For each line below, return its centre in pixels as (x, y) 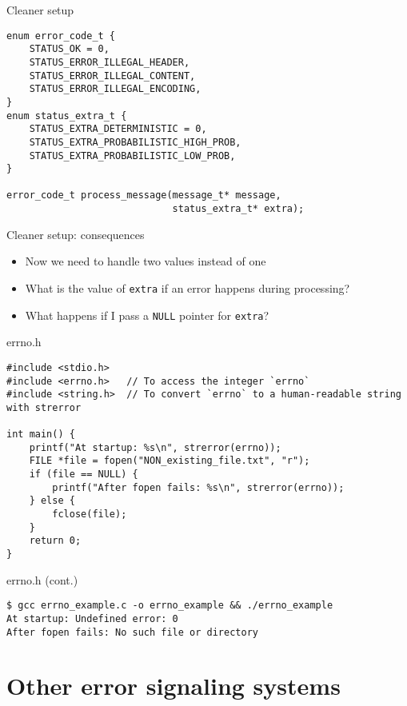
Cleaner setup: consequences (76, 234)
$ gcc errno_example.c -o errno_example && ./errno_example (170, 606)
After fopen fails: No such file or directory (132, 632)
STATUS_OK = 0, (69, 49)
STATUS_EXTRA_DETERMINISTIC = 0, (118, 129)
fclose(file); (90, 515)
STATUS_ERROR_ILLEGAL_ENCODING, (115, 89)
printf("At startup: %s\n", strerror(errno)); (155, 447)
